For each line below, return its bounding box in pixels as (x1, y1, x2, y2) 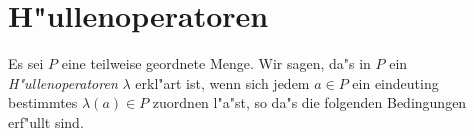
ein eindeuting (352, 72, 439, 93)
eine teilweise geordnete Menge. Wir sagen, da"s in (61, 53, 371, 74)
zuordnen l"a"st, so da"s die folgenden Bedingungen (152, 92, 467, 113)
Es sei (8, 53, 44, 74)
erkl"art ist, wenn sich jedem (135, 72, 310, 93)
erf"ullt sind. (8, 111, 84, 132)
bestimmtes (8, 92, 78, 113)
